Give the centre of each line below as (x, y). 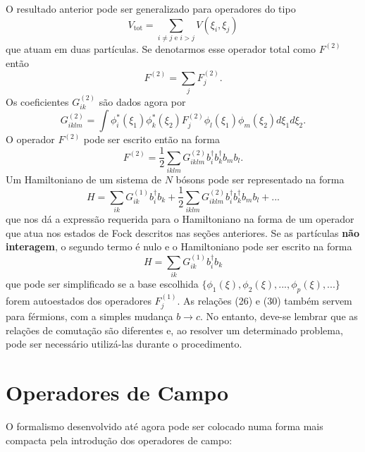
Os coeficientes (37, 102)
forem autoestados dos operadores (79, 300)
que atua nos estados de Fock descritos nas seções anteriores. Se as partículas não (182, 232)
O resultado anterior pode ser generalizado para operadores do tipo (151, 8)
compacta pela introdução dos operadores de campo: (119, 440)
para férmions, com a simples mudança (89, 316)
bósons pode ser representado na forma (260, 179)
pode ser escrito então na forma (152, 139)
